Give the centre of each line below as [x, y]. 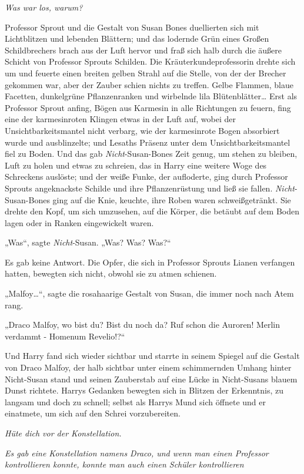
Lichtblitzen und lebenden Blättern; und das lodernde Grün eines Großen [137, 38]
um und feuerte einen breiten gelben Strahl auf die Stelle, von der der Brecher [146, 73]
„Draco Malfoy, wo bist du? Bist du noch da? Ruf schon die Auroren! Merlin [143, 325]
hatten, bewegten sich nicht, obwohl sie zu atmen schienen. [111, 273]
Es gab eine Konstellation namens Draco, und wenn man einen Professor [137, 453]
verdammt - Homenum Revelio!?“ [65, 336]
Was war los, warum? [44, 7]
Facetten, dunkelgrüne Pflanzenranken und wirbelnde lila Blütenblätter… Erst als [151, 96]
